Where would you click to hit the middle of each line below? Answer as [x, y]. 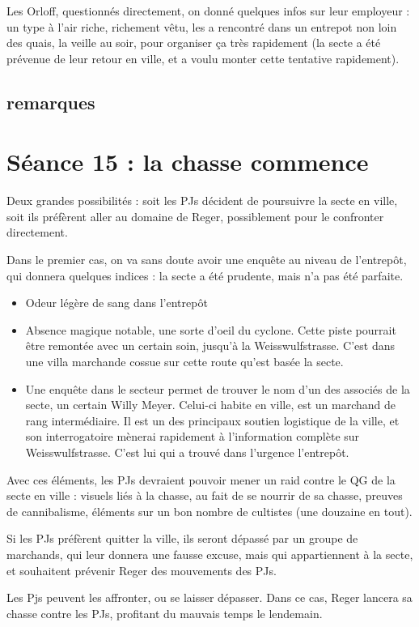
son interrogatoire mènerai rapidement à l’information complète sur [193, 436]
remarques [51, 102]
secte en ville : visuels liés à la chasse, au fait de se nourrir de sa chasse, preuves [205, 495]
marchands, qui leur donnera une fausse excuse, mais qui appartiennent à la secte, [210, 554]
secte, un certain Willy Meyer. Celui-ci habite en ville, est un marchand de [210, 405]
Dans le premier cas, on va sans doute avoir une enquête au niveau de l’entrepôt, [207, 260]
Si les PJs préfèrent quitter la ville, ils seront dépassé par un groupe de [182, 538]
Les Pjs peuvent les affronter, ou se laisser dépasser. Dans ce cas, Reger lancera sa [209, 597]
